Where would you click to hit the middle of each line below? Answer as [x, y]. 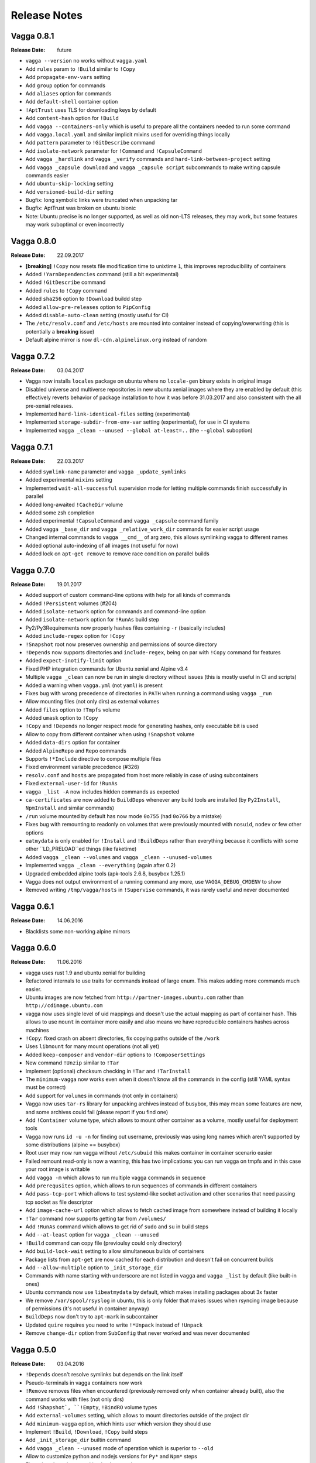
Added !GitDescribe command [66, 282]
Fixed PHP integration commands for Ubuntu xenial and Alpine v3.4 [107, 669]
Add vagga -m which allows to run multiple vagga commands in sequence [116, 1177]
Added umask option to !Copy [62, 718]
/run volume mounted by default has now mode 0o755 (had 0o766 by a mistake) [124, 816]
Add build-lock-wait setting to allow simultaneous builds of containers [115, 1251]
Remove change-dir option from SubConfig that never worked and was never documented [138, 1333]
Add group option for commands [65, 85]
